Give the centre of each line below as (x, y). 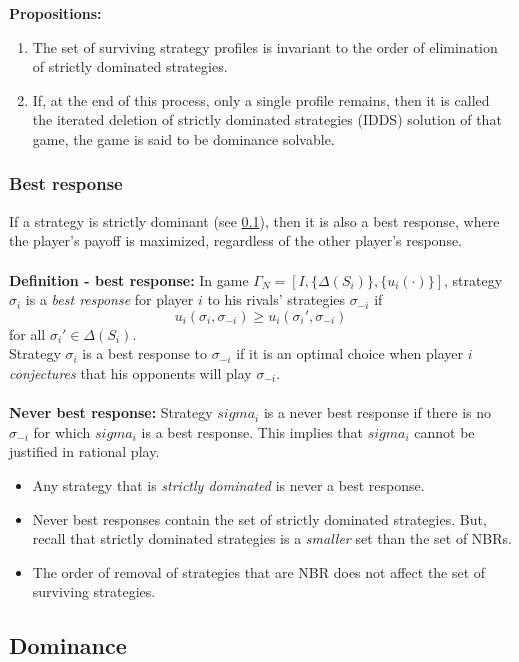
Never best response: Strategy (111, 412)
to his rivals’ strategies (276, 299)
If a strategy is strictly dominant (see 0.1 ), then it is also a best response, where (254, 220)
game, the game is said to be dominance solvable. (183, 138)
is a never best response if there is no (377, 412)
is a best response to (145, 353)
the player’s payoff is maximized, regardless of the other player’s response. (236, 240)
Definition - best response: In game (129, 279)
